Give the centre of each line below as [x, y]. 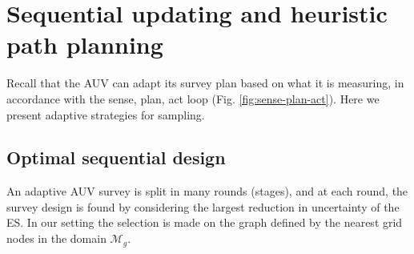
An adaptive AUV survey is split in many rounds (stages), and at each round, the [207, 191]
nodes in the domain [56, 238]
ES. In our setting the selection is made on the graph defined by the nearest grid [205, 222]
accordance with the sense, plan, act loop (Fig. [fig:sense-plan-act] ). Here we [193, 98]
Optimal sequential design [116, 157]
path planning [85, 44]
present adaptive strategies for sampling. [106, 114]
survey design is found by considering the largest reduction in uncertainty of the [203, 206]
